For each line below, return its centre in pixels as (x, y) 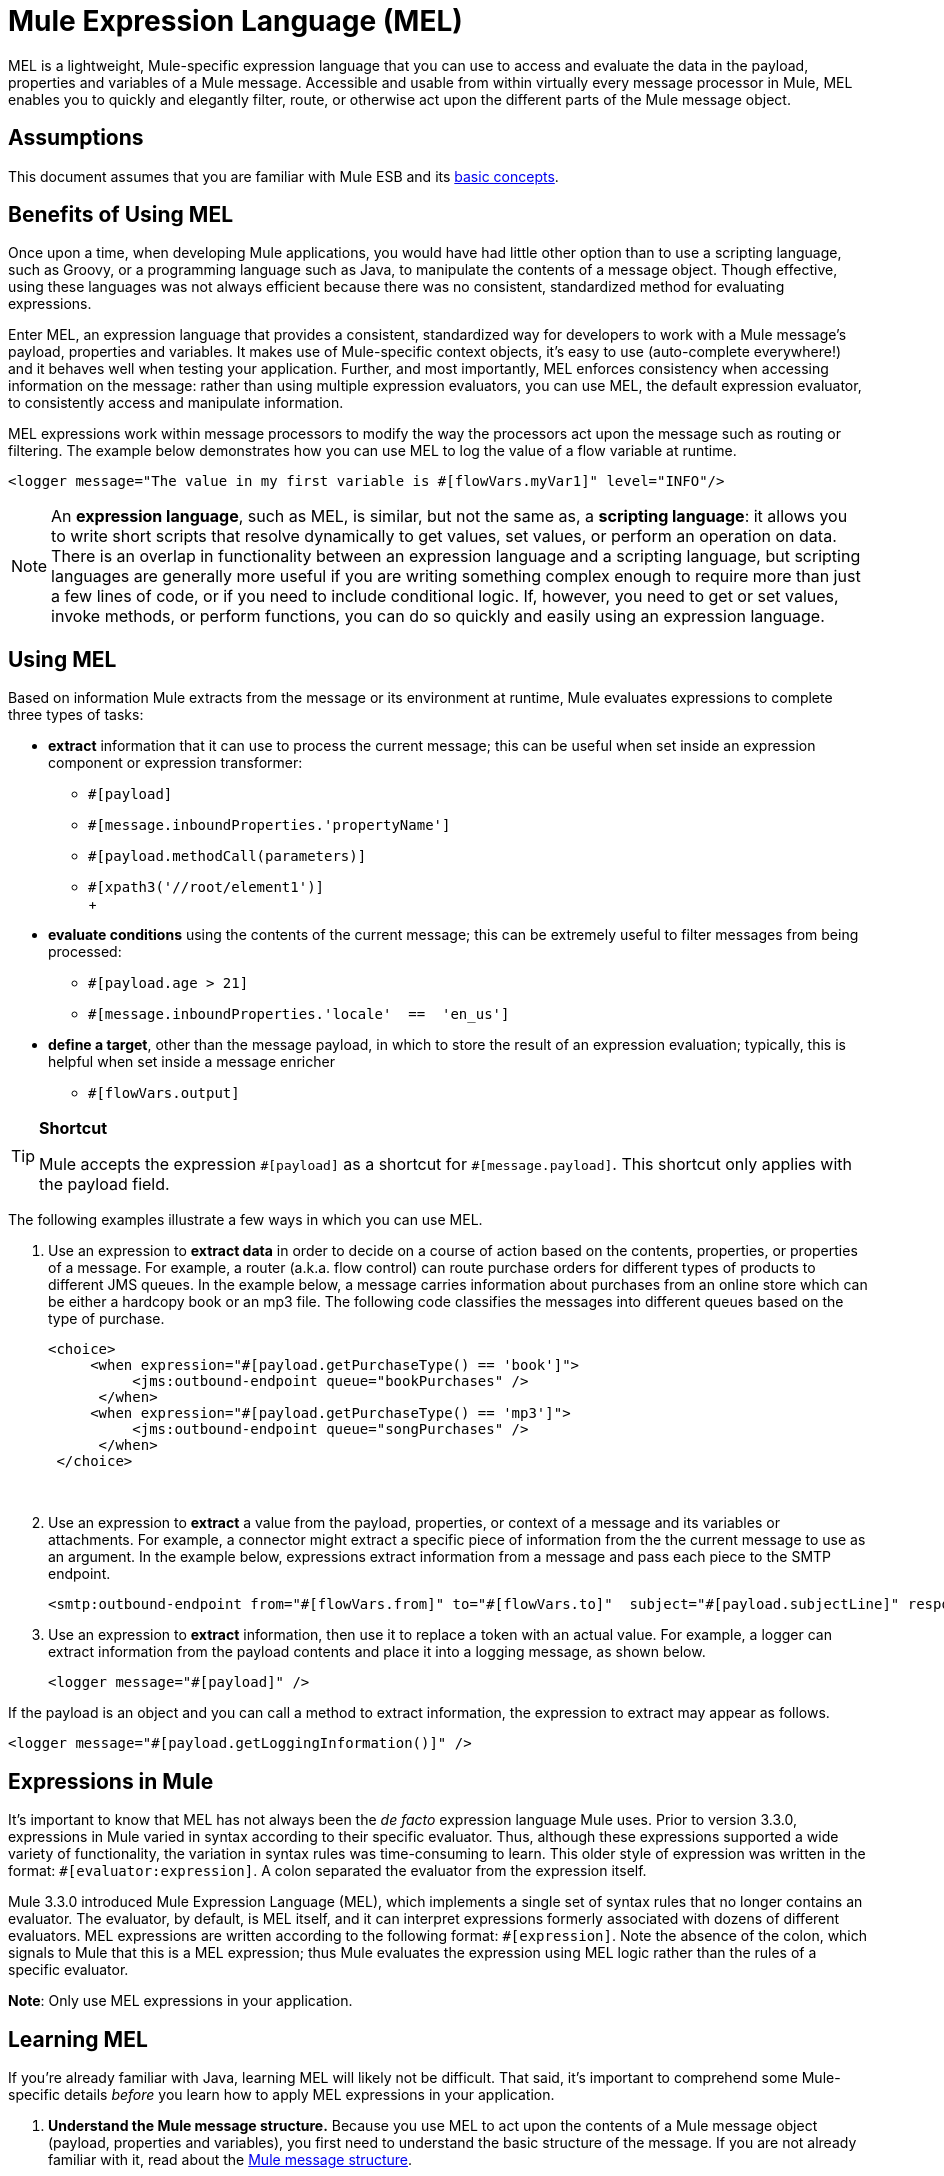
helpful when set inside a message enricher (191, 1062)
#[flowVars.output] (164, 1093)
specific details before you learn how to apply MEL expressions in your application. (281, 2094)
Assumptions (76, 138)
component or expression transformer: (175, 763)
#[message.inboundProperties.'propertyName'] (269, 825)
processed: (85, 952)
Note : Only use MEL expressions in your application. (180, 2001)
